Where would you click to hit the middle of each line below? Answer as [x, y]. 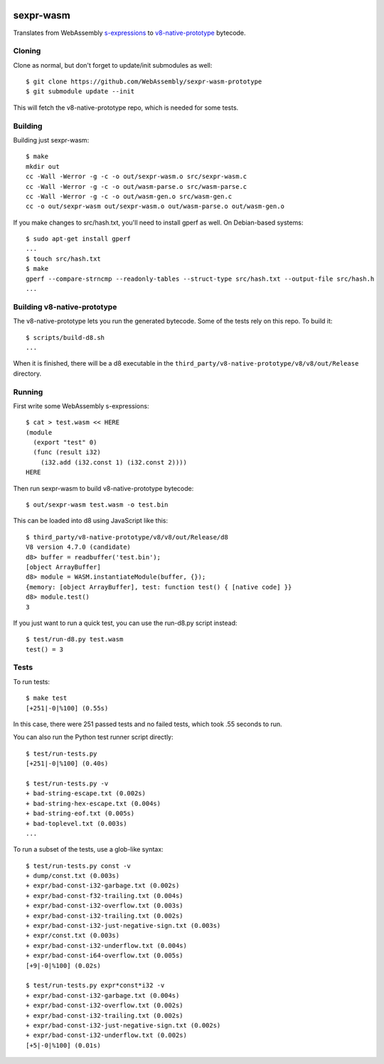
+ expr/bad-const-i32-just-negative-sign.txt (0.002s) [123, 1025]
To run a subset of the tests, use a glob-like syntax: [88, 849]
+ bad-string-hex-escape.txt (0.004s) [94, 803]
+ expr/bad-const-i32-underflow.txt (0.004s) [107, 945]
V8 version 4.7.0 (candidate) [79, 547]
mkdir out [43, 166]
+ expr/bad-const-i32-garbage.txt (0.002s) [103, 886]
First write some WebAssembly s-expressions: [81, 406]
